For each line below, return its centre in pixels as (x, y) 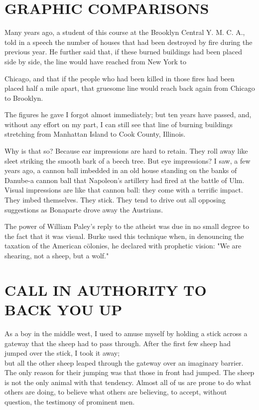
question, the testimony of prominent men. (70, 402)
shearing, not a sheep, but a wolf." (57, 255)
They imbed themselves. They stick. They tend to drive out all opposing (115, 200)
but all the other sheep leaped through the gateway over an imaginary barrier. (124, 362)
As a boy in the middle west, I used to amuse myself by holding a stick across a (126, 333)
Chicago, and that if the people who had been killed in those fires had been (120, 78)
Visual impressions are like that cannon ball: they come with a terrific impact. (124, 190)
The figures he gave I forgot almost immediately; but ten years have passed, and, (128, 114)
